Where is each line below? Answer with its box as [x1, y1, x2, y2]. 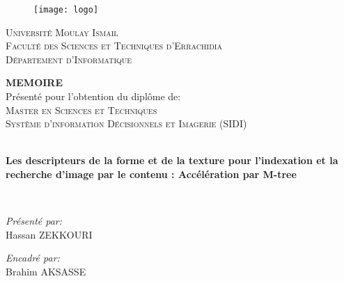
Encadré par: [6, 250, 60, 265]
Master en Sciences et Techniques [6, 102, 157, 117]
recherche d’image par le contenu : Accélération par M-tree [6, 167, 297, 181]
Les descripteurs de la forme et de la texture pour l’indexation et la [6, 153, 338, 168]
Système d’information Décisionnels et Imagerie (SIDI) [6, 116, 247, 131]
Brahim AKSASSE [6, 264, 86, 278]
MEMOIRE [6, 75, 63, 90]
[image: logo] [33, 5, 99, 15]
